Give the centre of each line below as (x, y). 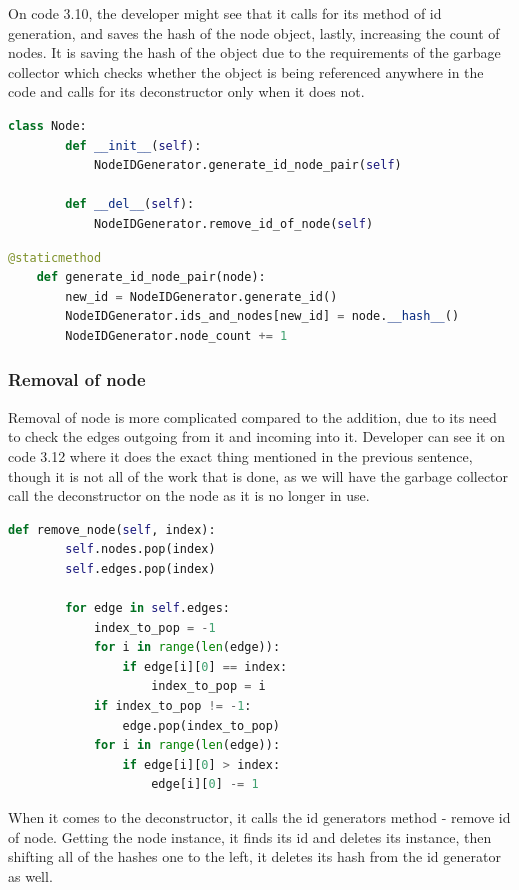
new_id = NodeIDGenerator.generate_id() (201, 296)
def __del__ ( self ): (130, 204)
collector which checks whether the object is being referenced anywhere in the (246, 71)
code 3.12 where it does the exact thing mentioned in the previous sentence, (240, 455)
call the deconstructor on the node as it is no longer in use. (189, 495)
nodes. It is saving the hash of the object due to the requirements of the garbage (254, 52)
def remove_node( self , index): (112, 529)
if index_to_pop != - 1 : (172, 706)
